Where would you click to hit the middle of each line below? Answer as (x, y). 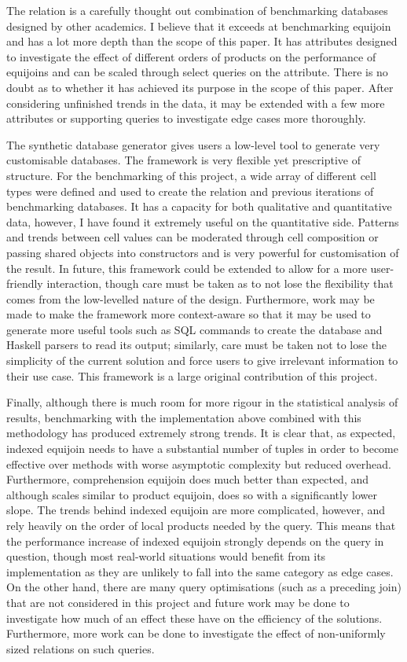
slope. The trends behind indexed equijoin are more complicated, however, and (196, 510)
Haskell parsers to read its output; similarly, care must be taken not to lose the (197, 345)
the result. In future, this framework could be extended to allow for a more (187, 268)
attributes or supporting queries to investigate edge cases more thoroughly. (186, 118)
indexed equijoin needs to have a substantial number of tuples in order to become (202, 449)
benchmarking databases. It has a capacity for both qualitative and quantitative (199, 206)
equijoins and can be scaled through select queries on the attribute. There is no (197, 72)
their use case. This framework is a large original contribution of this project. (192, 375)
